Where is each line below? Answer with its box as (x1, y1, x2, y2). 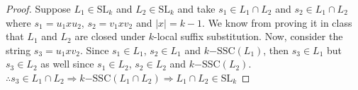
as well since (40, 56, 94, 71)
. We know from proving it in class (202, 15, 352, 30)
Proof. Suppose (6, 1, 71, 15)
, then (263, 42, 289, 57)
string (6, 42, 31, 57)
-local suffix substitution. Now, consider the (154, 29, 343, 44)
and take (177, 1, 216, 15)
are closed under (74, 29, 146, 44)
